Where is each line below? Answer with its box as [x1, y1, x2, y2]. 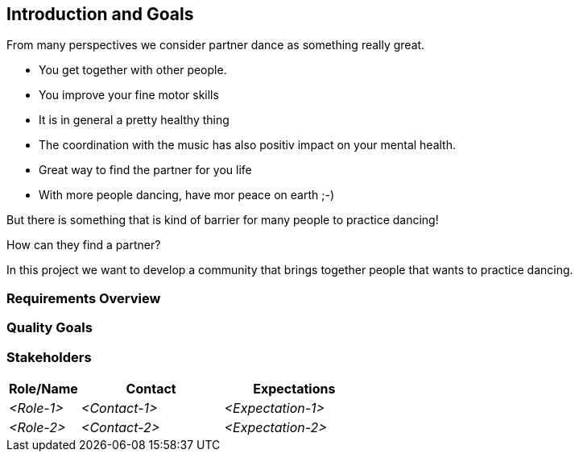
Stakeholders [6, 348, 92, 365]
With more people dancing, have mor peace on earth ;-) [39, 188, 335, 202]
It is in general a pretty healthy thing [39, 113, 230, 127]
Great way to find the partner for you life [39, 163, 252, 177]
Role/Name [9, 380, 78, 397]
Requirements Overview [6, 289, 161, 306]
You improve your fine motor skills [39, 88, 219, 102]
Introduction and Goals [6, 4, 194, 24]
